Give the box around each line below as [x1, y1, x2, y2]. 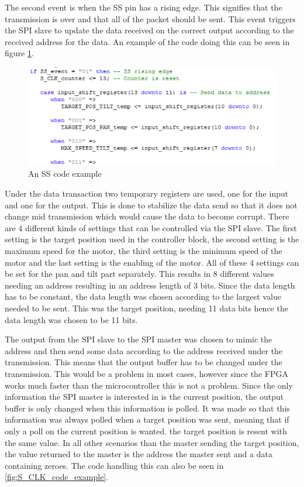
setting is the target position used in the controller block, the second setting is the [5, 233, 299, 245]
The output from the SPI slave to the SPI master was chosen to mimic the [5, 333, 272, 345]
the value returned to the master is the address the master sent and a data [5, 448, 272, 460]
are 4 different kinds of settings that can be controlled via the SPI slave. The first [5, 221, 297, 234]
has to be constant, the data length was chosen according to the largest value [5, 290, 281, 303]
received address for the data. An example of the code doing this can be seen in [5, 35, 290, 47]
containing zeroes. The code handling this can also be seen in [5, 459, 224, 471]
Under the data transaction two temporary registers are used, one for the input [5, 187, 289, 200]
